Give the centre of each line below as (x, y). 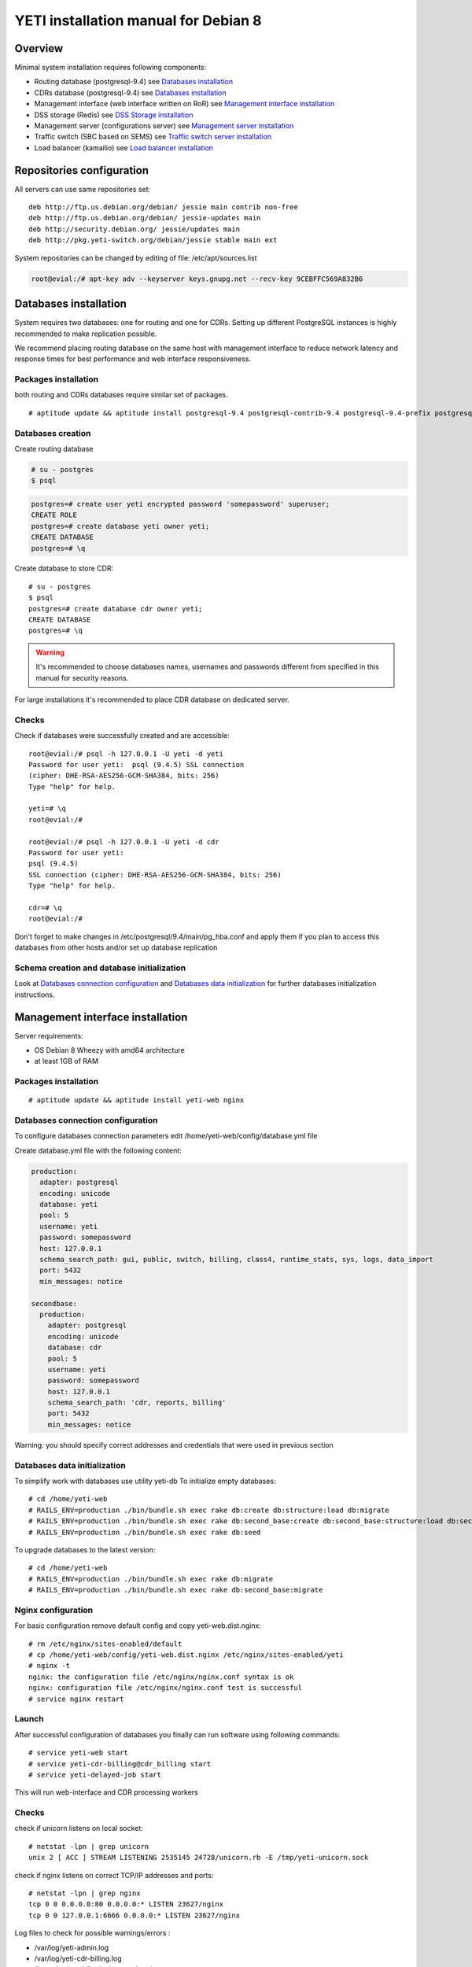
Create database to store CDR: (64, 568)
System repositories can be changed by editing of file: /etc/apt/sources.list (136, 258)
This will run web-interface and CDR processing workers (106, 1792)
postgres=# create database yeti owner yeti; (120, 526)
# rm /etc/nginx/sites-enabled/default (105, 1644)
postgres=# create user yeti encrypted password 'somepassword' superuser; (181, 504)
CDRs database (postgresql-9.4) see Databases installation (131, 92)
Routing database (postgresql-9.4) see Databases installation (134, 82)
